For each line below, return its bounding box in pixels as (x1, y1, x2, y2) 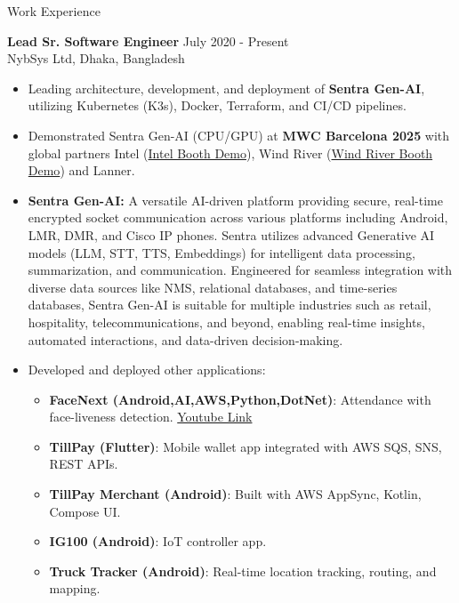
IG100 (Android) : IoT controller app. (49, 532, 267, 551)
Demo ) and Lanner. (28, 161, 135, 180)
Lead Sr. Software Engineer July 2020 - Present (7, 31, 289, 50)
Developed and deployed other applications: (28, 360, 266, 379)
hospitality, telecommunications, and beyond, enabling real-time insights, (28, 312, 425, 331)
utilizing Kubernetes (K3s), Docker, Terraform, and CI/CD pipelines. (28, 96, 407, 115)
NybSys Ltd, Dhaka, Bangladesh (7, 49, 185, 68)
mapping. (49, 579, 101, 598)
